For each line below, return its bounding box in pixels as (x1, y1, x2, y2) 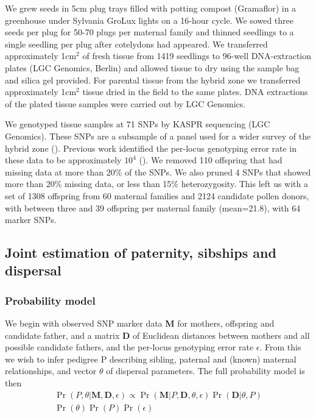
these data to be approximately (5, 154, 122, 166)
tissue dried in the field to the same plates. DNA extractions (82, 85, 308, 98)
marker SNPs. (5, 213, 57, 226)
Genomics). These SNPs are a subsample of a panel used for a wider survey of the (5, 129, 311, 142)
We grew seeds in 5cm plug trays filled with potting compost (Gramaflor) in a (5, 2, 297, 14)
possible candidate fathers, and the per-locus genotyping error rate (5, 341, 254, 353)
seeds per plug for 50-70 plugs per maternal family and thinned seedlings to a (5, 26, 294, 38)
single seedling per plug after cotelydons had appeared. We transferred (5, 37, 268, 50)
